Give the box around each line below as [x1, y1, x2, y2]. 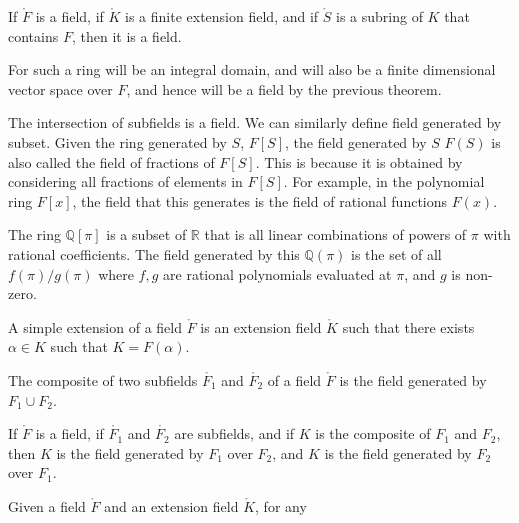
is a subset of [106, 224, 187, 245]
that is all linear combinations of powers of [204, 224, 467, 245]
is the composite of [315, 423, 431, 444]
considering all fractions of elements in [8, 171, 243, 192]
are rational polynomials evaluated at [163, 263, 392, 284]
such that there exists [342, 316, 475, 337]
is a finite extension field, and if [125, 6, 319, 26]
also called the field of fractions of [8, 151, 215, 172]
